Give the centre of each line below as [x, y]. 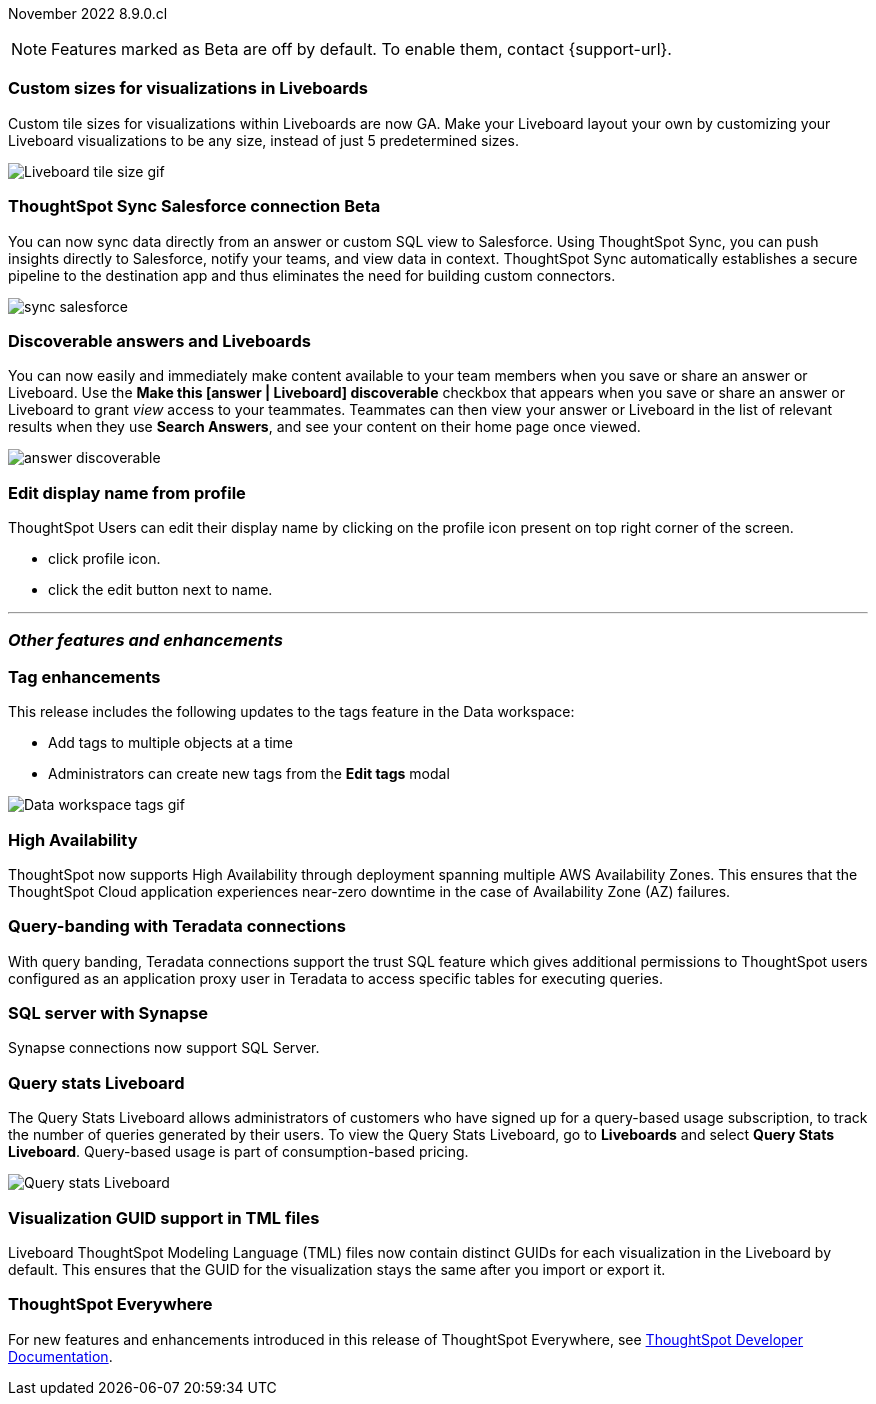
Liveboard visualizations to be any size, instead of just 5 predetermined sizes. [263, 140]
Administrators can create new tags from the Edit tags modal [249, 774]
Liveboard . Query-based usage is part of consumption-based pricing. [238, 1152]
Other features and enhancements [145, 640]
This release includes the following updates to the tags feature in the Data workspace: [291, 712]
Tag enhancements [84, 676]
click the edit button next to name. [160, 589]
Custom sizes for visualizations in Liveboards [188, 88]
